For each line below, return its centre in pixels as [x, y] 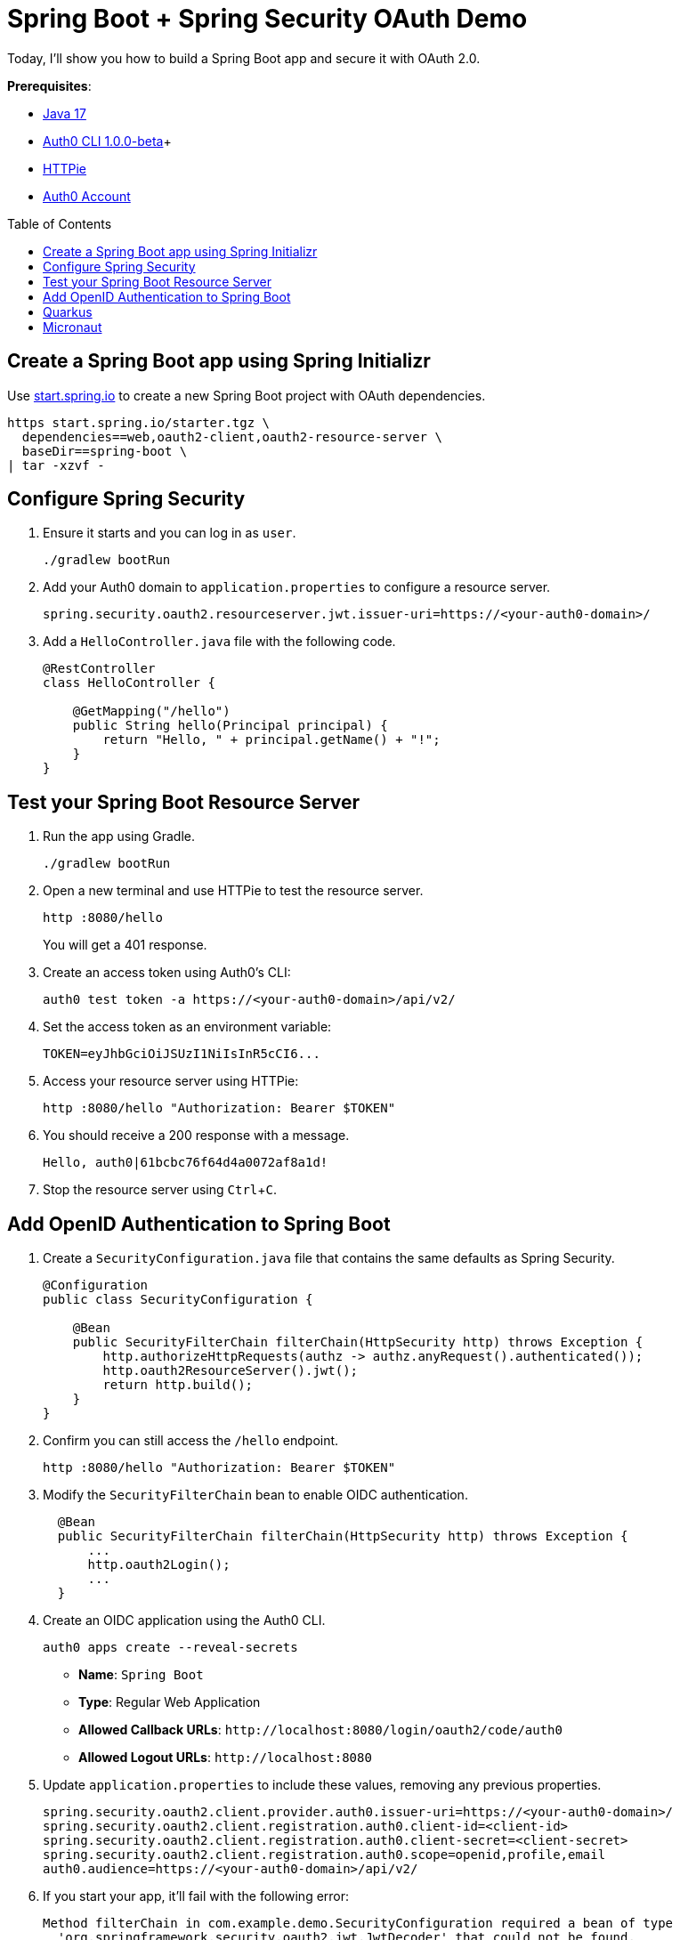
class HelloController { [129, 683]
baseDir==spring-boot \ [105, 451]
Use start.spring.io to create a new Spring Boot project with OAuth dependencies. [247, 395]
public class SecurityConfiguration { [178, 1300]
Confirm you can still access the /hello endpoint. [191, 1441]
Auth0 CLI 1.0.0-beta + [107, 141]
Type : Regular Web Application [170, 1702]
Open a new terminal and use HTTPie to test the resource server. [233, 891]
